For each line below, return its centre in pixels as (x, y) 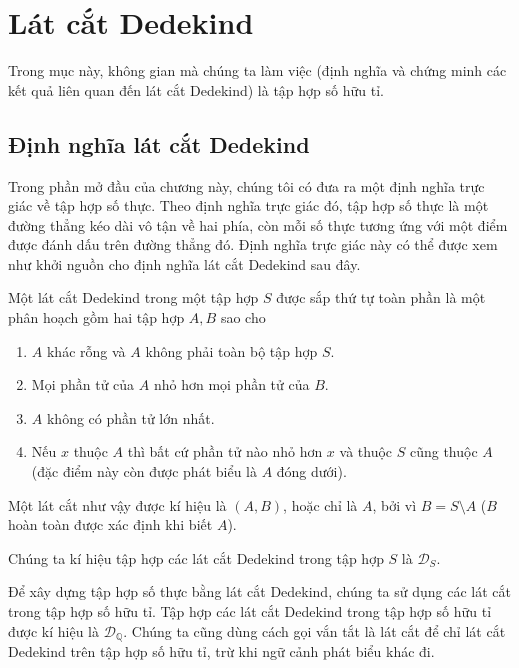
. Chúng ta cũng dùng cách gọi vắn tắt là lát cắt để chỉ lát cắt (314, 630)
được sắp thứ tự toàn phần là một (381, 297)
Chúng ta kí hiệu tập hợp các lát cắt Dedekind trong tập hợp (196, 557)
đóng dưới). (311, 471)
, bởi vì (394, 504)
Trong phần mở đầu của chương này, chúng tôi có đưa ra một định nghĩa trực (246, 185)
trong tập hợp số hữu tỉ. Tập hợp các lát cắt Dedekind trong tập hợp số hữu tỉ (250, 611)
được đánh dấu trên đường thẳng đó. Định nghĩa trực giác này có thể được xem (253, 244)
